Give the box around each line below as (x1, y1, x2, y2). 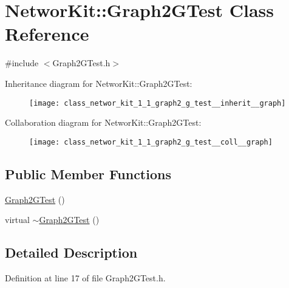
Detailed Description (5, 243, 138, 262)
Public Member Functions (5, 164, 171, 183)
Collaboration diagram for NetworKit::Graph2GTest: (5, 116, 202, 129)
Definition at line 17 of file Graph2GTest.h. (5, 272, 166, 284)
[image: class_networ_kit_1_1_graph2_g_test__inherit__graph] (29, 98, 286, 108)
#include (5, 57, 39, 69)
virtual (5, 213, 30, 226)
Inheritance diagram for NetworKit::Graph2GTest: (5, 77, 192, 89)
